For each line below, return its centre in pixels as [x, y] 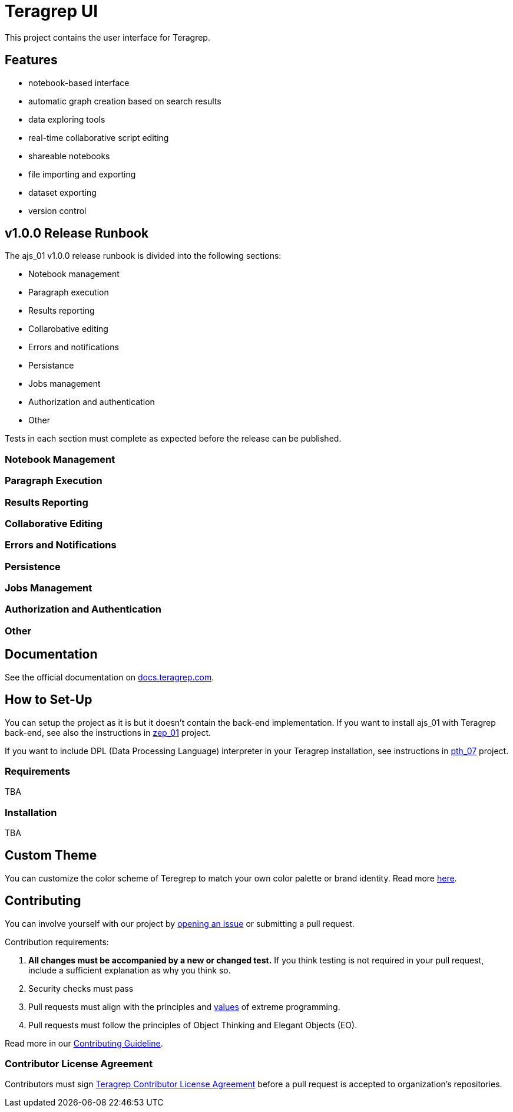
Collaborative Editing [54, 523]
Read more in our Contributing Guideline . [84, 1043]
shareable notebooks [69, 156]
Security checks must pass [81, 988]
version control [57, 210]
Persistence [33, 566]
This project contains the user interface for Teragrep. [107, 37]
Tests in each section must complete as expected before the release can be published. [173, 439]
